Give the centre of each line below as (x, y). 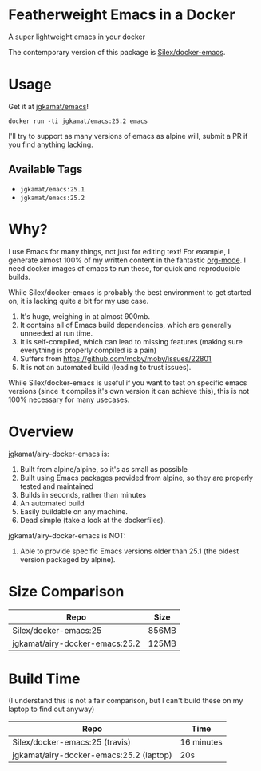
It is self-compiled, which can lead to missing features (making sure (131, 341)
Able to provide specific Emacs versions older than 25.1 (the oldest (129, 551)
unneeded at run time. (56, 333)
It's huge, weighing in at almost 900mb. (85, 316)
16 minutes (201, 742)
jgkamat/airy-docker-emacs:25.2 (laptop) (93, 755)
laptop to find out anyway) (51, 709)
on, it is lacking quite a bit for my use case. (79, 301)
